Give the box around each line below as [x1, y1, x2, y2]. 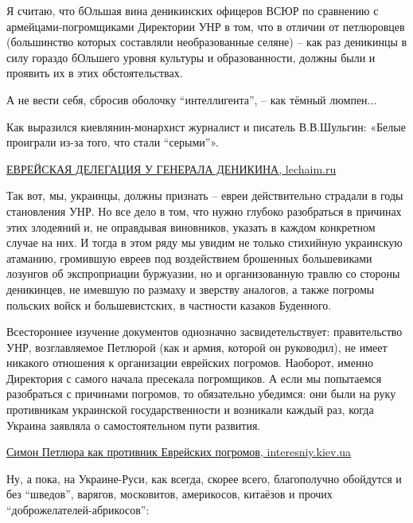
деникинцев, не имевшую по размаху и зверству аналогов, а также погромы [6, 280, 375, 297]
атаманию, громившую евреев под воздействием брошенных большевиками [6, 249, 372, 266]
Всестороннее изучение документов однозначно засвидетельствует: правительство [6, 323, 403, 340]
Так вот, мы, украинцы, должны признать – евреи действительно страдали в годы [6, 187, 403, 204]
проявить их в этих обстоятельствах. [6, 64, 183, 81]
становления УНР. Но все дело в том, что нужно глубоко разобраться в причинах [6, 202, 402, 219]
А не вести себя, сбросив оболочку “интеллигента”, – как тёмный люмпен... [6, 91, 377, 107]
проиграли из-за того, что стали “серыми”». [6, 134, 219, 150]
